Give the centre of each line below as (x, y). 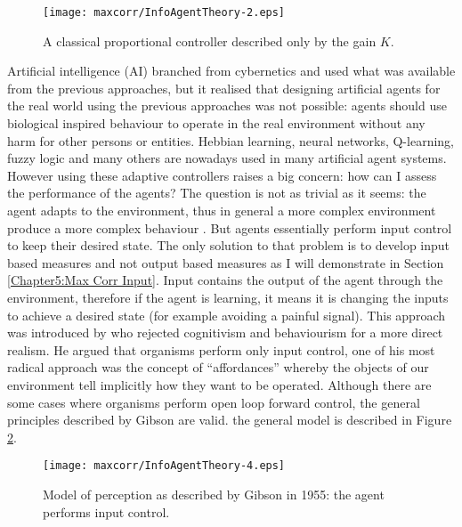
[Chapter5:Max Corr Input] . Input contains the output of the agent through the (225, 280)
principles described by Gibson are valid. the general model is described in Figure (230, 420)
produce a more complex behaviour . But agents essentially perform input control (230, 227)
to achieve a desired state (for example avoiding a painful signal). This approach (226, 315)
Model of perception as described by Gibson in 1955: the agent (214, 494)
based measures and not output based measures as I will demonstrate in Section (226, 262)
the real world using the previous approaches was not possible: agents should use (227, 105)
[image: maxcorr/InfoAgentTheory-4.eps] (164, 466)
